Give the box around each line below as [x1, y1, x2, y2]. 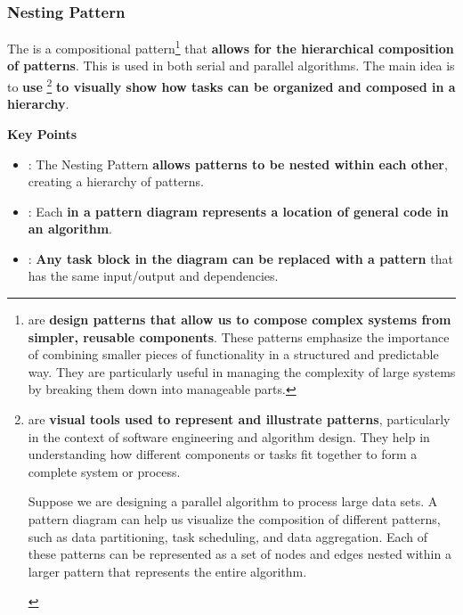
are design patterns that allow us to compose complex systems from [28, 310, 451, 329]
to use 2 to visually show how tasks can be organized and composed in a [7, 75, 456, 95]
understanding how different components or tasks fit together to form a [28, 445, 418, 463]
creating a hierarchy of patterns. [28, 172, 204, 191]
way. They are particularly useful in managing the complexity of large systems [28, 362, 456, 381]
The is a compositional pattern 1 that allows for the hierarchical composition [7, 37, 454, 57]
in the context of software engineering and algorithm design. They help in [28, 427, 430, 446]
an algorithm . [28, 219, 112, 238]
